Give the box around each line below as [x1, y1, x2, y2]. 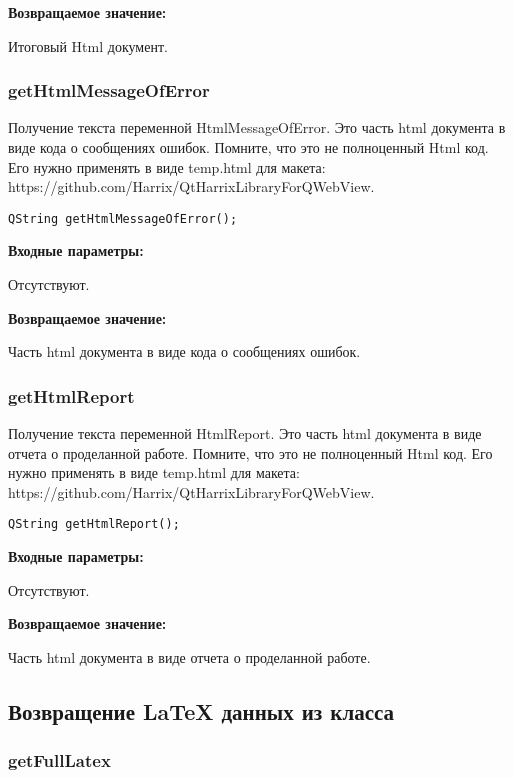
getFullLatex [8, 748, 111, 773]
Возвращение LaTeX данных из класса [8, 695, 395, 726]
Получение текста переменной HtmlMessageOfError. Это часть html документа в [8, 117, 506, 138]
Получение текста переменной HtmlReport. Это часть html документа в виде [8, 423, 482, 444]
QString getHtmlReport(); [8, 517, 180, 532]
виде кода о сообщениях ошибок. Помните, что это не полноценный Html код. [8, 137, 489, 157]
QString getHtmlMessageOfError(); [8, 211, 238, 226]
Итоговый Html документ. [8, 35, 168, 56]
